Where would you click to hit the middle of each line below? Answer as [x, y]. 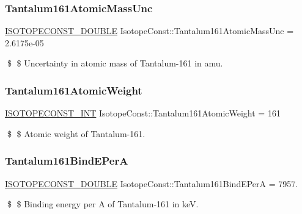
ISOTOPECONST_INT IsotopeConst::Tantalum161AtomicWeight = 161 [143, 113]
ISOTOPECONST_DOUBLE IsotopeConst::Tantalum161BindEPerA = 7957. [152, 183]
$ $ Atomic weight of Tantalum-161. [76, 133]
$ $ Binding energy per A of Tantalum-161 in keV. [103, 204]
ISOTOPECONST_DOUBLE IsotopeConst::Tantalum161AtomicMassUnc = [149, 31]
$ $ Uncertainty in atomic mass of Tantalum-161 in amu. [115, 63]
